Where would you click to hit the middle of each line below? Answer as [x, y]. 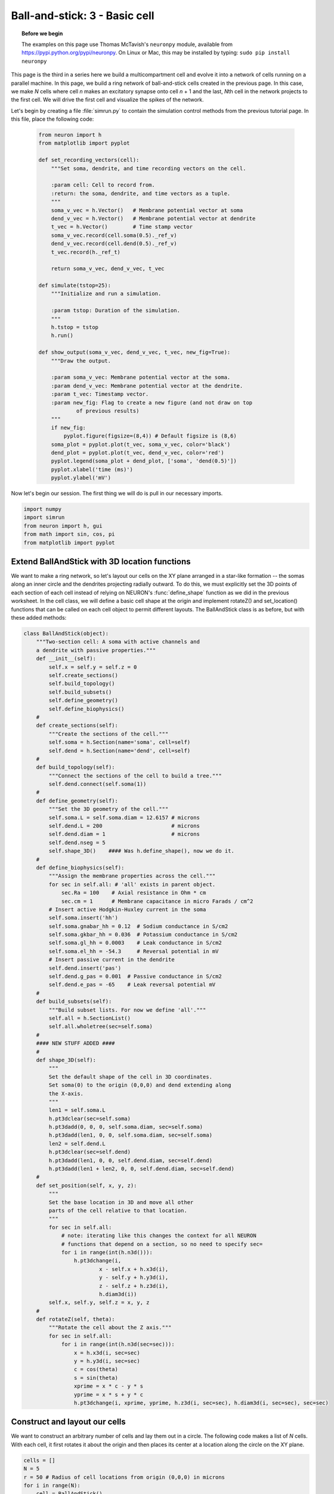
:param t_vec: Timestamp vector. [100, 394]
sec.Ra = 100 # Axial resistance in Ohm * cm [134, 893]
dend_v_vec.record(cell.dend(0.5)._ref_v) [114, 244]
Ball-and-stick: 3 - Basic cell [83, 16]
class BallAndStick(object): [66, 634]
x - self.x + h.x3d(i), [134, 1269]
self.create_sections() [83, 675]
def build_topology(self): [76, 767]
